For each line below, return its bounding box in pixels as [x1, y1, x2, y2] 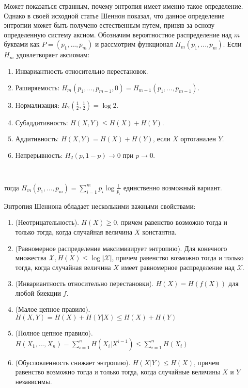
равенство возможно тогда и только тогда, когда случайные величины [15, 367, 220, 377]
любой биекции [15, 287, 61, 298]
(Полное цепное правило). [15, 328, 93, 338]
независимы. [15, 376, 52, 386]
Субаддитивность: [15, 117, 68, 127]
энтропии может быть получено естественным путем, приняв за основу [4, 20, 215, 30]
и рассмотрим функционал [95, 39, 173, 49]
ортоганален [180, 134, 216, 144]
